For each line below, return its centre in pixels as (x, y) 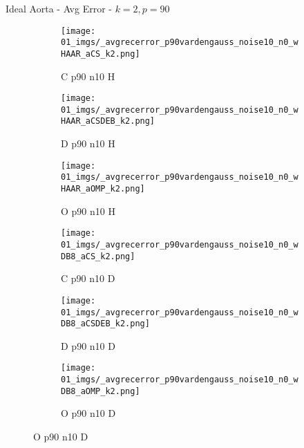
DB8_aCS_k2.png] (98, 256)
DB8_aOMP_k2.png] (101, 391)
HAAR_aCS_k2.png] (101, 54)
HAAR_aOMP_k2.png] (103, 189)
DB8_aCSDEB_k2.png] (105, 324)
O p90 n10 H (88, 211)
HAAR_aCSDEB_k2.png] (108, 121)
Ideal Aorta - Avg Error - (59, 8)
